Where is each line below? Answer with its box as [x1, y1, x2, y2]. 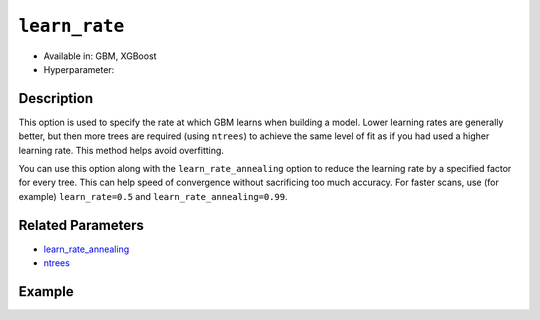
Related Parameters [18, 216, 145, 234]
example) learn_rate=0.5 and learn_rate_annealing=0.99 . [18, 190, 289, 202]
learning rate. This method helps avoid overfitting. [18, 144, 225, 156]
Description [18, 90, 94, 107]
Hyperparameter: [43, 63, 115, 75]
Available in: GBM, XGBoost [43, 50, 157, 62]
